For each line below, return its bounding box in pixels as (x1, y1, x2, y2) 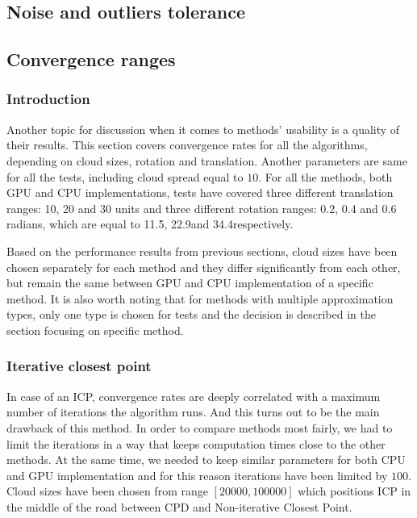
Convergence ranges (6, 47, 176, 72)
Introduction (6, 89, 90, 109)
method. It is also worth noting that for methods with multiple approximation (6, 290, 394, 307)
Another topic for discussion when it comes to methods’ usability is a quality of (6, 120, 400, 137)
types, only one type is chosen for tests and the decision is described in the (6, 306, 376, 323)
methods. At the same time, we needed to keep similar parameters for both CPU (6, 451, 406, 468)
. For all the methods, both (258, 168, 393, 185)
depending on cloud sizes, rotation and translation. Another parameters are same (6, 152, 407, 169)
